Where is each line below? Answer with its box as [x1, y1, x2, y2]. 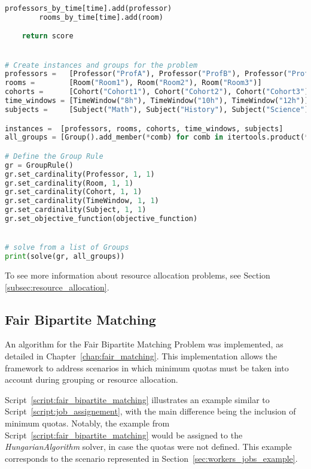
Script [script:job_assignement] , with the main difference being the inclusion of [5, 405, 296, 417]
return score [22, 32, 74, 41]
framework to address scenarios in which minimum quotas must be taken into [5, 361, 289, 374]
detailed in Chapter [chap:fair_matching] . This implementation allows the [5, 349, 278, 362]
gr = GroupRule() [5, 161, 74, 170]
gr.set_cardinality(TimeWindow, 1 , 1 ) [5, 196, 159, 205]
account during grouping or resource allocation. [5, 373, 178, 386]
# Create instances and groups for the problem [5, 60, 198, 69]
